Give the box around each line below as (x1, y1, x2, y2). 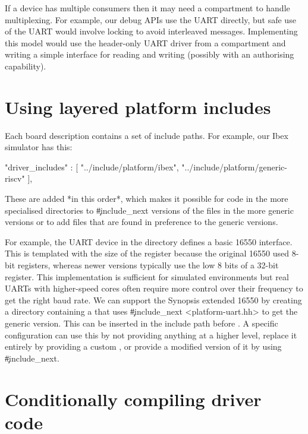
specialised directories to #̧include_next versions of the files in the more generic (5, 204, 294, 216)
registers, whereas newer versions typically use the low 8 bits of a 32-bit (17, 259, 279, 271)
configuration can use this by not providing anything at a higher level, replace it (5, 328, 297, 341)
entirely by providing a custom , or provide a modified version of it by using (5, 340, 282, 353)
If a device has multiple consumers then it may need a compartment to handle (5, 2, 290, 14)
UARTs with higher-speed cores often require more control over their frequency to (5, 282, 303, 294)
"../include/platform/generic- (181, 160, 287, 173)
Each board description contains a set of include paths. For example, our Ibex (5, 129, 288, 141)
